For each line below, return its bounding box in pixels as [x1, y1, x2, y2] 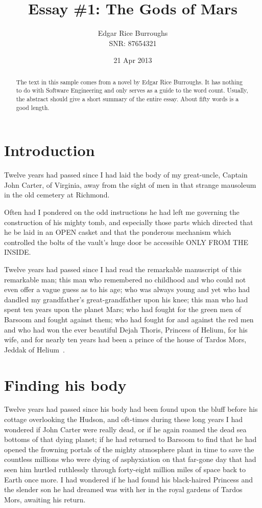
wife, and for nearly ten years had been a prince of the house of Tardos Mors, [4, 334, 247, 345]
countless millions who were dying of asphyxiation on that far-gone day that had [4, 454, 256, 465]
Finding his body [4, 374, 127, 395]
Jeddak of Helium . [4, 344, 65, 355]
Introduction [4, 140, 95, 161]
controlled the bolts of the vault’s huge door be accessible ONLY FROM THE [4, 236, 248, 247]
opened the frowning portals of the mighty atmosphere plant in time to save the [4, 444, 254, 454]
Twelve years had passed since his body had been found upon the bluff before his [4, 404, 258, 414]
